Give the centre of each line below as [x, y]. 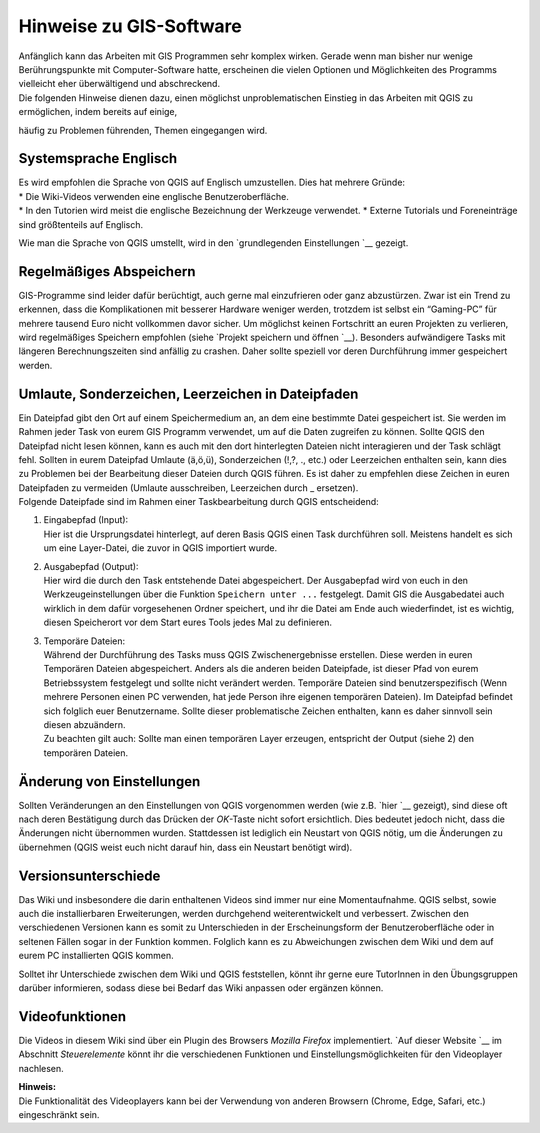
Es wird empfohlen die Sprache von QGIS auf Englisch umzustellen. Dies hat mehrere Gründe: [211, 182]
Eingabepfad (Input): [86, 520]
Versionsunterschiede [89, 875]
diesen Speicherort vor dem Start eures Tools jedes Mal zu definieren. [187, 622]
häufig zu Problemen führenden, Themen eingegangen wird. [143, 130]
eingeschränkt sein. [59, 1114]
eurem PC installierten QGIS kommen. [96, 956]
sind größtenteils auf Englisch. [81, 224]
